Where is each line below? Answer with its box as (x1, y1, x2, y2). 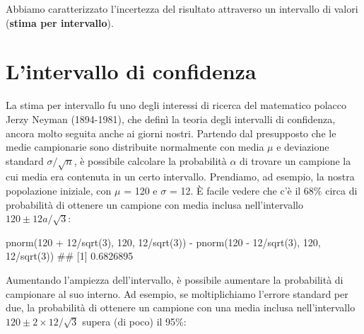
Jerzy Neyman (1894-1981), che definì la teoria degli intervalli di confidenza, (6, 111, 336, 126)
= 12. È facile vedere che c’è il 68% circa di (169, 183, 358, 198)
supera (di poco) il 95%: (82, 313, 187, 328)
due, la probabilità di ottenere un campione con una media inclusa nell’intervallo (6, 300, 356, 315)
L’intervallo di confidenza (6, 57, 257, 86)
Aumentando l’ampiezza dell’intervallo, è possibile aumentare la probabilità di (6, 272, 344, 287)
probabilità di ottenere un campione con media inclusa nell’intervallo (6, 197, 304, 212)
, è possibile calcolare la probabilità (74, 153, 227, 168)
